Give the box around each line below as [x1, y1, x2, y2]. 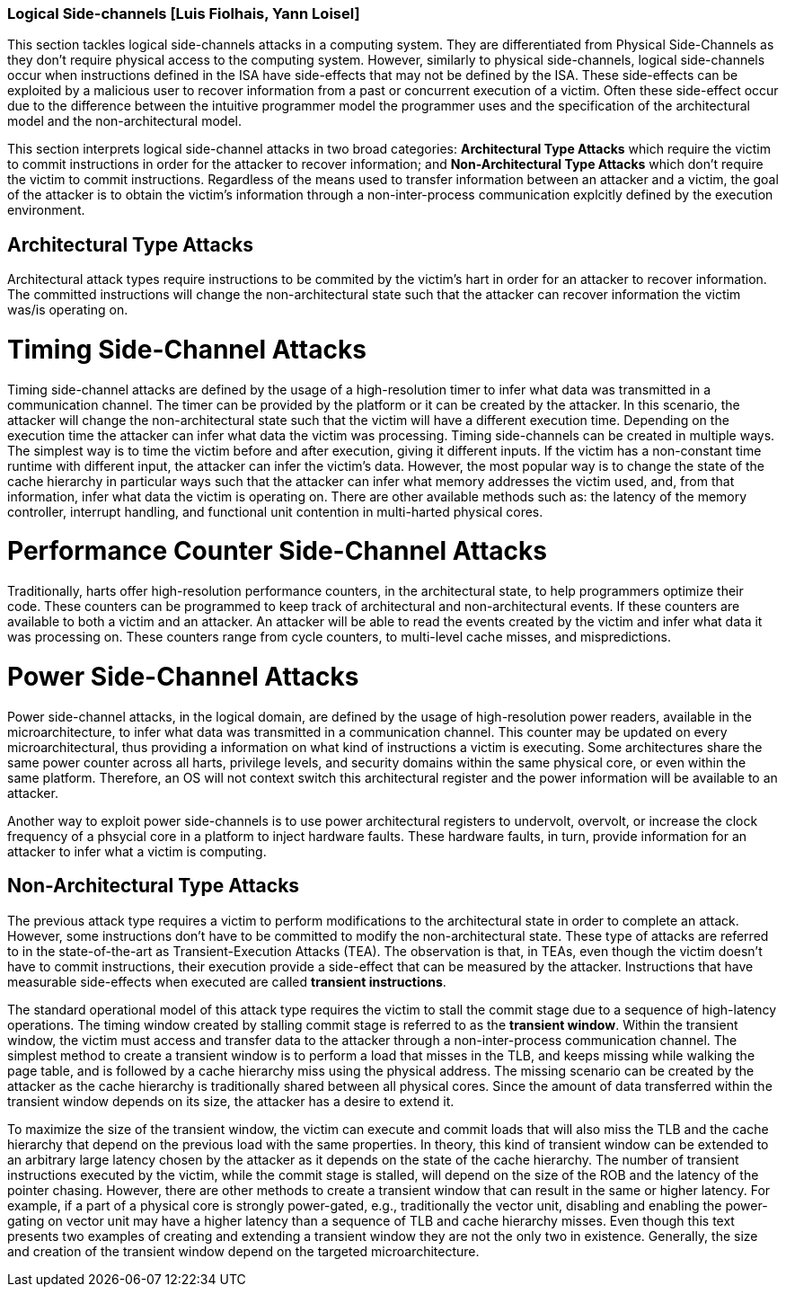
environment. [7, 202, 85, 218]
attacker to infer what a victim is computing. [7, 843, 267, 859]
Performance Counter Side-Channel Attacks [7, 536, 547, 567]
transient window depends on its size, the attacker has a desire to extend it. [7, 1093, 455, 1109]
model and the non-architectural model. [7, 113, 243, 129]
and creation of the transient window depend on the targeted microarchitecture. [7, 1243, 480, 1259]
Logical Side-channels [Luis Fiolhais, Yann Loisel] [7, 4, 360, 22]
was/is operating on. [7, 302, 128, 318]
